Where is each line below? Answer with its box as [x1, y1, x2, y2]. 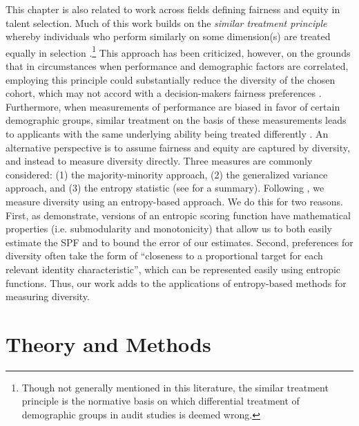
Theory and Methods [6, 329, 211, 358]
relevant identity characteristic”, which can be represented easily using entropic [6, 261, 341, 276]
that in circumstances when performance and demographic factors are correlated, [6, 59, 349, 73]
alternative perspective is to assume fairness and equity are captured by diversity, [6, 140, 350, 154]
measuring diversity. [6, 289, 90, 304]
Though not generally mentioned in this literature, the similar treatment [21, 380, 329, 394]
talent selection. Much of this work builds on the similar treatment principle [6, 15, 327, 30]
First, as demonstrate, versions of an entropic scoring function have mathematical [6, 207, 351, 222]
